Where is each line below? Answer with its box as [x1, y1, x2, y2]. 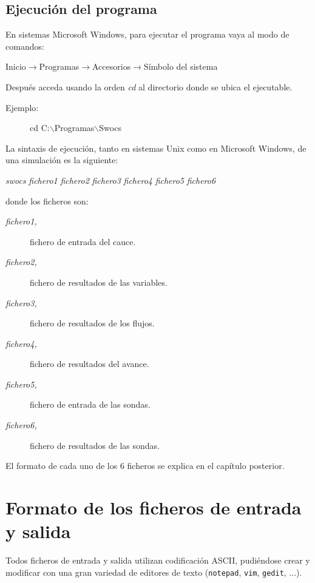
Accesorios [92, 60, 131, 73]
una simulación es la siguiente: [5, 153, 118, 166]
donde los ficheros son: [5, 194, 89, 207]
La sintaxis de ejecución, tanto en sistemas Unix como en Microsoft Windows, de [5, 141, 307, 154]
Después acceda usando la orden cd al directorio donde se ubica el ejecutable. [5, 80, 293, 93]
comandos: [5, 39, 44, 52]
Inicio [5, 60, 26, 73]
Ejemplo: [5, 101, 39, 113]
